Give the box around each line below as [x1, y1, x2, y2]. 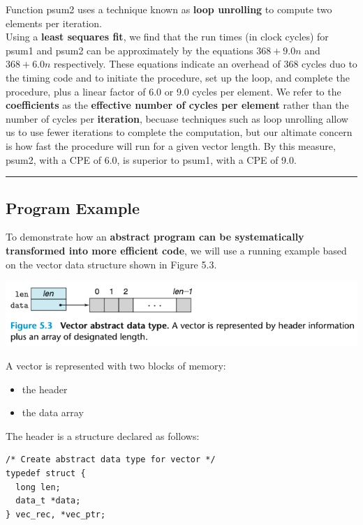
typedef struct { [6, 469, 86, 479]
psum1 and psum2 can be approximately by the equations [6, 43, 253, 57]
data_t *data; [15, 496, 81, 506]
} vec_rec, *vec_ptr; [6, 509, 106, 519]
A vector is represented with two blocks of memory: [6, 358, 226, 373]
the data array [22, 405, 84, 420]
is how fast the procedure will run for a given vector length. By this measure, [6, 138, 336, 153]
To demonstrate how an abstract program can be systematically [6, 229, 304, 244]
